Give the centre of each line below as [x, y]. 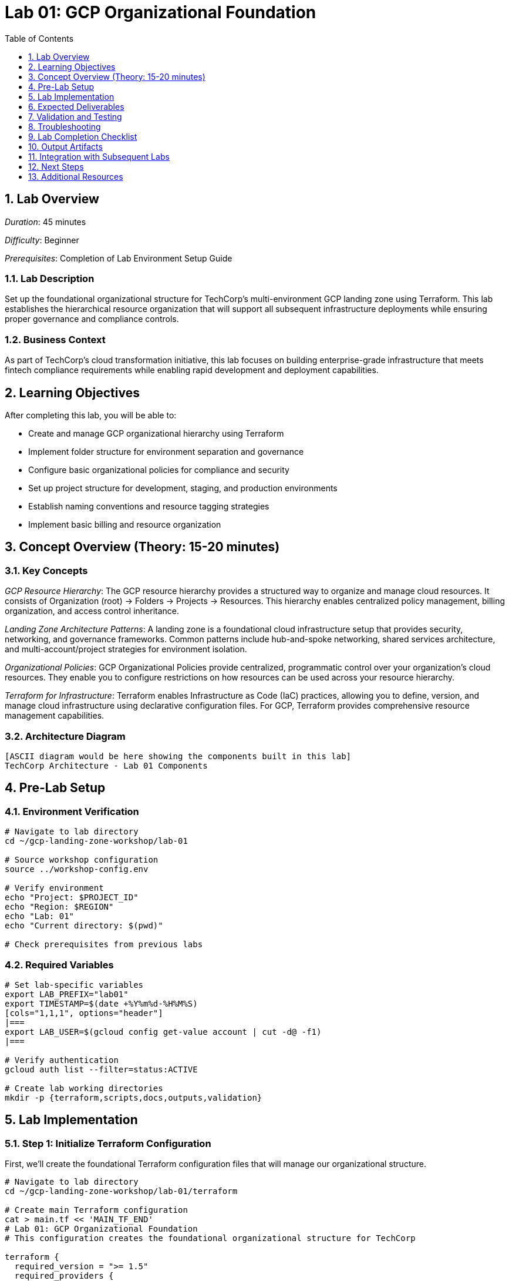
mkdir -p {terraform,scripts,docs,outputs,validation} [134, 1097]
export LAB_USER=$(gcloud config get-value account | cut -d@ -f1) [163, 1032]
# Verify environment [54, 888]
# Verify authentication [62, 1060]
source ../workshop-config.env [77, 869]
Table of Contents [39, 38]
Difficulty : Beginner [42, 240]
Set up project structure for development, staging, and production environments [183, 488]
